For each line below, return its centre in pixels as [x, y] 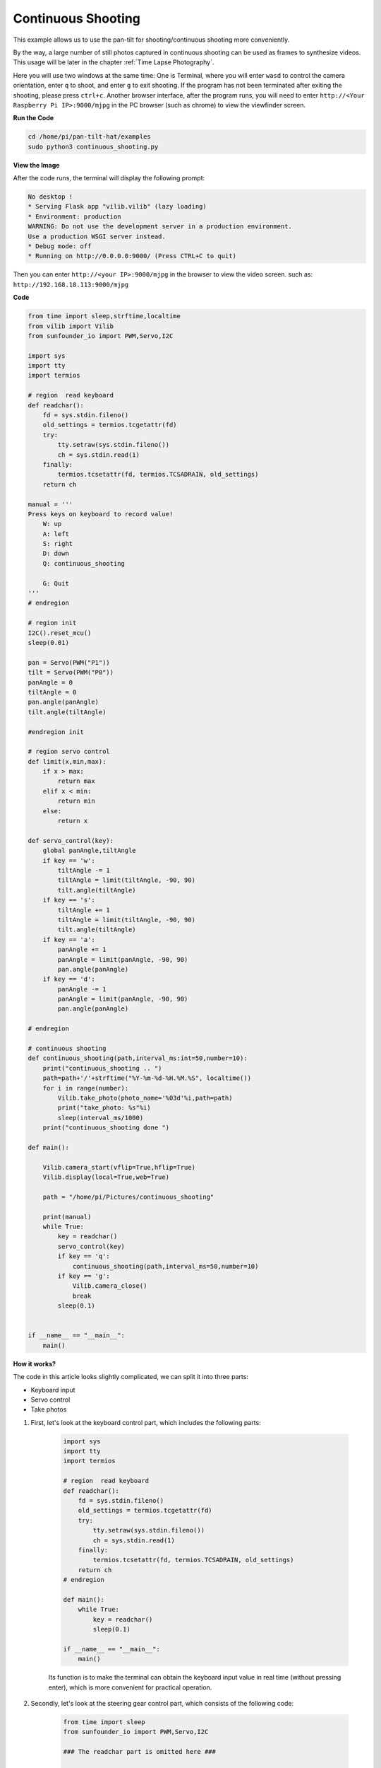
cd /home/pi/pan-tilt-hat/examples [89, 137]
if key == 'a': [69, 940]
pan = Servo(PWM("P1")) [69, 662]
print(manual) [67, 1217]
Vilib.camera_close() [110, 1286]
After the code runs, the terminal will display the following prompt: [109, 178]
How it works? [35, 1363]
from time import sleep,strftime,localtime [104, 316]
